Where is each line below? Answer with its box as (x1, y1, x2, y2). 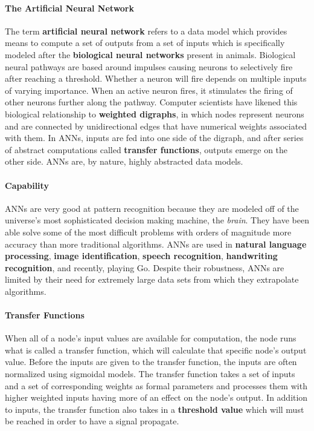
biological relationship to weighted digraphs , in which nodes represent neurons (5, 107, 304, 120)
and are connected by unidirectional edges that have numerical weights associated (5, 119, 307, 132)
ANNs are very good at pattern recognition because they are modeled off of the (5, 202, 299, 214)
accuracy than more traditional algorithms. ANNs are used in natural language (5, 237, 307, 250)
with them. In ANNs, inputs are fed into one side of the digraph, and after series (5, 131, 304, 144)
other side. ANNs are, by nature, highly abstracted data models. (5, 155, 243, 168)
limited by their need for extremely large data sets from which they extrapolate (5, 273, 299, 286)
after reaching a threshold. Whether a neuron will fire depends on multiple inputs (5, 72, 307, 85)
